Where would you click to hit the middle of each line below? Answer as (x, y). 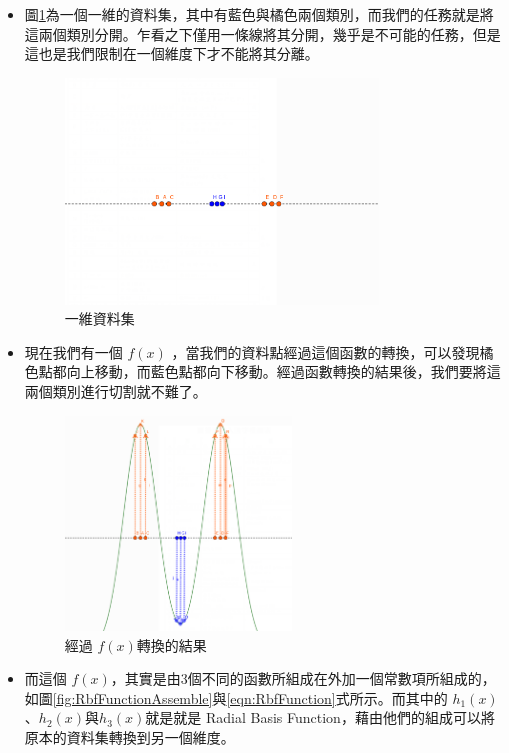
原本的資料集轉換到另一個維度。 (129, 737)
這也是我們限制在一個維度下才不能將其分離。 (171, 53)
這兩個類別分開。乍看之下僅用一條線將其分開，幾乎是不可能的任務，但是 (262, 33)
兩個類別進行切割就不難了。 (115, 390)
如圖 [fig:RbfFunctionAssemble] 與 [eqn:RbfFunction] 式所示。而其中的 (236, 697)
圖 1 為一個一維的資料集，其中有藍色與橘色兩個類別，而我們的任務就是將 (259, 14)
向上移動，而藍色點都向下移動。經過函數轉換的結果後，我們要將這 (283, 371)
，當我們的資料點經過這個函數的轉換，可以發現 (325, 351)
